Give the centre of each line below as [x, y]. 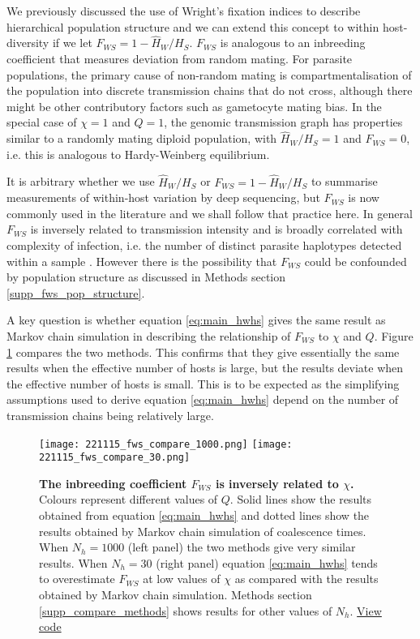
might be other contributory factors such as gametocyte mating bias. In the [194, 106]
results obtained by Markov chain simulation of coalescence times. [203, 531]
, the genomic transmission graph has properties [283, 122]
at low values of [182, 579]
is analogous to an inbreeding [293, 43]
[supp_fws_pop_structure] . [76, 292]
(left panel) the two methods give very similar [242, 547]
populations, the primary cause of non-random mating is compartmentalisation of [209, 74]
